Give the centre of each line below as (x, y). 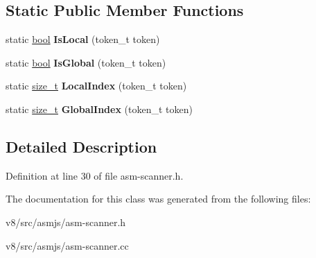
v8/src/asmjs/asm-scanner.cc (67, 245)
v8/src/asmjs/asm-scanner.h (66, 222)
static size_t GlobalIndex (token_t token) (99, 109)
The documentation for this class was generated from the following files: (158, 199)
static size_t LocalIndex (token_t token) (96, 86)
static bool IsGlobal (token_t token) (86, 62)
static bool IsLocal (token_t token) (83, 39)
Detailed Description (81, 146)
